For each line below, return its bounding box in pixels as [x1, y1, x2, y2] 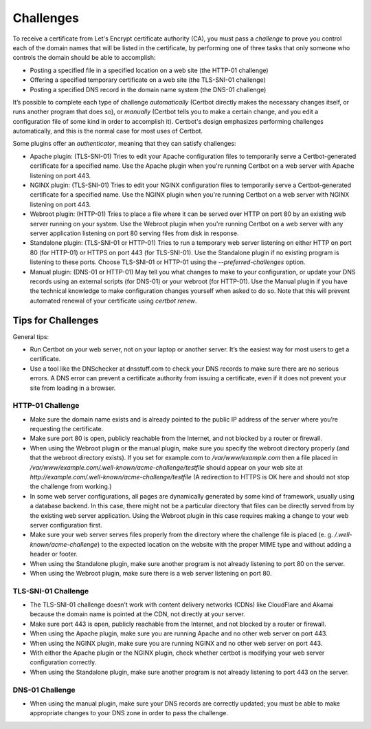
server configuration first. [30, 521, 102, 529]
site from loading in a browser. [30, 384, 116, 392]
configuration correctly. [30, 658, 97, 666]
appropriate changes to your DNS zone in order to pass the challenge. [30, 709, 228, 717]
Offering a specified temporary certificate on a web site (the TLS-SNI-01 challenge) [30, 76, 266, 84]
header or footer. [30, 550, 78, 558]
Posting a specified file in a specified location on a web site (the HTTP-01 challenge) [30, 66, 269, 74]
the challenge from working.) [30, 482, 112, 491]
